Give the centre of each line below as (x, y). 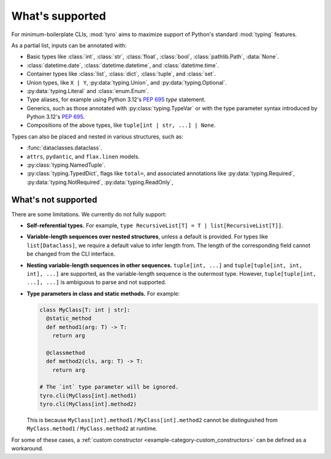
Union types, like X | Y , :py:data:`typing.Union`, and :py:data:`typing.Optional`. (127, 82)
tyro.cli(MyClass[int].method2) (88, 404)
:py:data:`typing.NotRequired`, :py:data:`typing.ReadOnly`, (100, 182)
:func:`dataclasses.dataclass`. (64, 148)
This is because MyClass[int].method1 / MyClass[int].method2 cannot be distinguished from (152, 420)
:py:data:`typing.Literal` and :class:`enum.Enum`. (88, 91)
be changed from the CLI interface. (71, 254)
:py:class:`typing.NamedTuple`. (66, 165)
